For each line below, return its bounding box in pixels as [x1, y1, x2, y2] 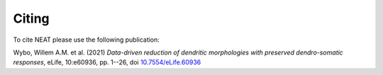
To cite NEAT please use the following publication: [13, 35, 160, 44]
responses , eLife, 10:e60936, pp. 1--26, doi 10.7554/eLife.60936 [13, 58, 201, 67]
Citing [13, 11, 50, 26]
